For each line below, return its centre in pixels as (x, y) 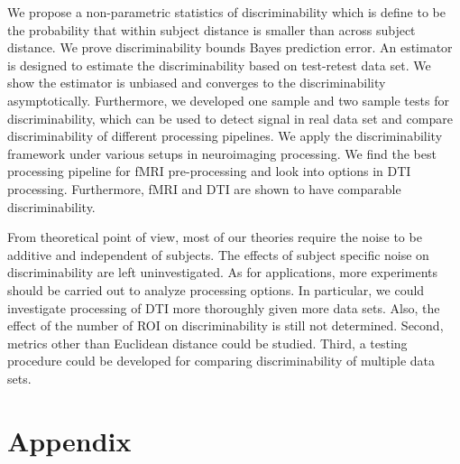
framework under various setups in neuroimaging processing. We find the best (222, 153)
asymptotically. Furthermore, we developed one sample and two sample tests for (228, 100)
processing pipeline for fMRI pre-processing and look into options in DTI (209, 171)
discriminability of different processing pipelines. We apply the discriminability (225, 136)
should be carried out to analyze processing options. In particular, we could (216, 289)
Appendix (69, 440)
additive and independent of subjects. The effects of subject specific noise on (218, 254)
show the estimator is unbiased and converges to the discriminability (197, 83)
